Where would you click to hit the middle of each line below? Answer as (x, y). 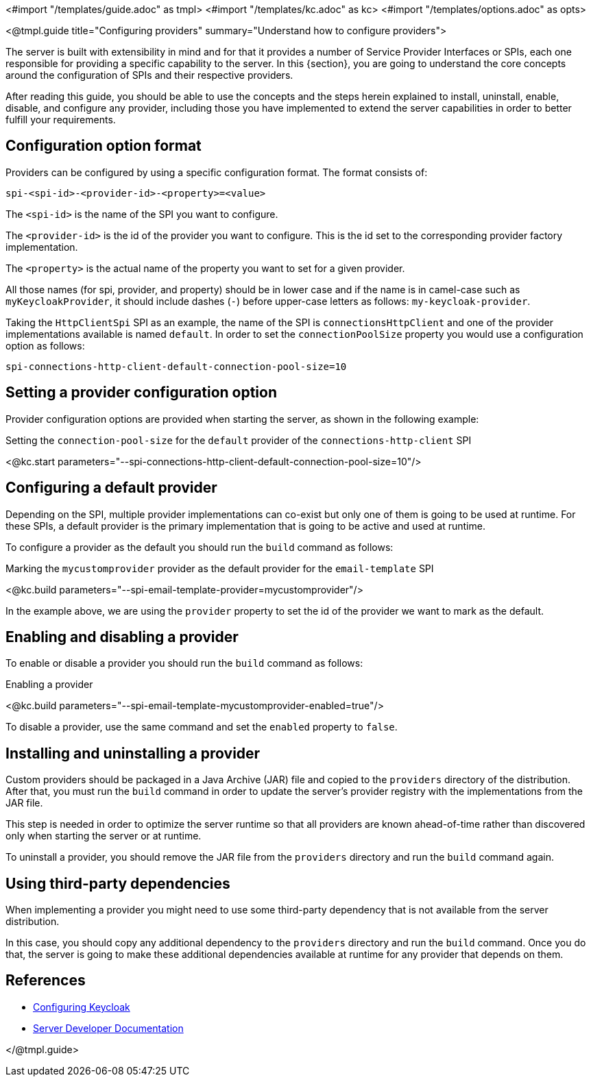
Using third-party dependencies (118, 883)
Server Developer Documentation (108, 1028)
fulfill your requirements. (61, 120)
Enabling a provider (49, 685)
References (46, 981)
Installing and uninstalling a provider (133, 753)
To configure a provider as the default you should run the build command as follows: (200, 547)
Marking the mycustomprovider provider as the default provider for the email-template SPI (220, 568)
